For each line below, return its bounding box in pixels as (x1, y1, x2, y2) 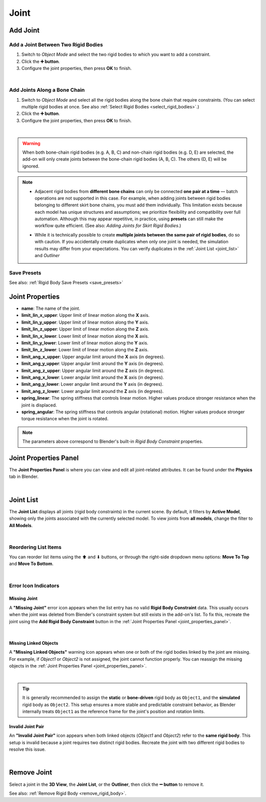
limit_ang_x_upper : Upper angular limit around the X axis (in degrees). (21, 354, 165, 360)
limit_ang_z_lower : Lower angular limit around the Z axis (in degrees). (21, 388, 164, 394)
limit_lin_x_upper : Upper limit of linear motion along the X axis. (21, 312, 150, 318)
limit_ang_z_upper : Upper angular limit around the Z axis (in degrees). (21, 368, 165, 373)
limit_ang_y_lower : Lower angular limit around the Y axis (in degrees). (21, 381, 164, 387)
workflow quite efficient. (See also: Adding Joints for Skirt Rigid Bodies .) (34, 223, 182, 229)
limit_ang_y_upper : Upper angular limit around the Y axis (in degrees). (21, 361, 165, 367)
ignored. (22, 163, 39, 169)
